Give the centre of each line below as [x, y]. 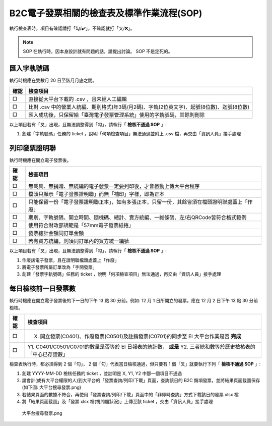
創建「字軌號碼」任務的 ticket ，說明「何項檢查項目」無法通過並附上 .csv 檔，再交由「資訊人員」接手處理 [131, 134]
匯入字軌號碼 [29, 68]
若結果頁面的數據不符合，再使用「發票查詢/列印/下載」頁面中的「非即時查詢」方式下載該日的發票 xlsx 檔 [130, 394]
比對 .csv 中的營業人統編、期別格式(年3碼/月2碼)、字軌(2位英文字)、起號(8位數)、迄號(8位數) [139, 107]
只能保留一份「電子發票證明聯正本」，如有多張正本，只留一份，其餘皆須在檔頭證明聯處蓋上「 [138, 202]
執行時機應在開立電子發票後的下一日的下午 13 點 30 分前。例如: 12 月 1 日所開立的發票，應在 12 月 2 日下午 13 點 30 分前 [134, 301]
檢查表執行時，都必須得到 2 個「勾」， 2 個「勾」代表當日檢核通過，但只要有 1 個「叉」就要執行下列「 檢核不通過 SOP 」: [135, 364]
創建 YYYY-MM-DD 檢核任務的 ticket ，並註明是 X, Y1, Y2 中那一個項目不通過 [102, 373]
